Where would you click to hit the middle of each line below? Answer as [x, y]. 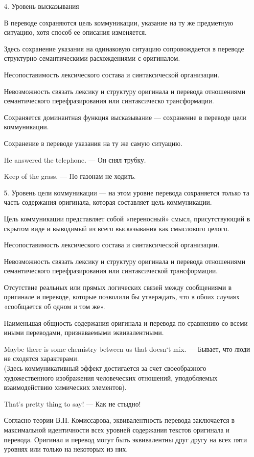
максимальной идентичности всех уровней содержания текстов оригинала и [117, 430]
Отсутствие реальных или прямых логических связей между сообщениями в [118, 287]
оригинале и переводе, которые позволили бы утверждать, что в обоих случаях [122, 297]
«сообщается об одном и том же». [55, 306]
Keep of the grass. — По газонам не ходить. [70, 176]
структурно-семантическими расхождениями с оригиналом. [92, 58]
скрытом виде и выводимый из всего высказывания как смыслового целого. [117, 228]
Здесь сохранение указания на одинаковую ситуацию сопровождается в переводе [124, 48]
